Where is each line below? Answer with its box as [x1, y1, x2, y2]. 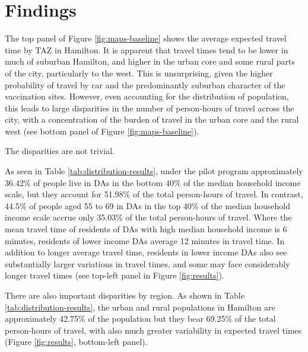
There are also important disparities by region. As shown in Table [5, 289, 245, 301]
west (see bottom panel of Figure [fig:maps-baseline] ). [5, 124, 199, 137]
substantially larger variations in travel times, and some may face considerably [5, 257, 290, 270]
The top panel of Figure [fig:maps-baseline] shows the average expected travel [5, 32, 287, 44]
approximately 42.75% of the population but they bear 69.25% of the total [5, 312, 276, 325]
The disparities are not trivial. [5, 145, 115, 157]
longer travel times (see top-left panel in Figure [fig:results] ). [5, 269, 224, 281]
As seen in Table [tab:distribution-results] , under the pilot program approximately [5, 165, 303, 177]
